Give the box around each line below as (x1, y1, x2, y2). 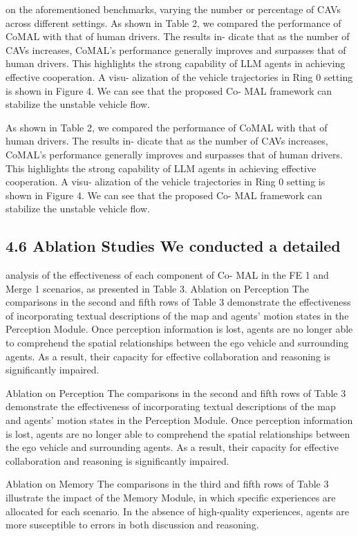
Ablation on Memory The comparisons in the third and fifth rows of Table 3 (6, 477, 329, 491)
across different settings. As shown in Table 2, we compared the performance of (6, 15, 341, 30)
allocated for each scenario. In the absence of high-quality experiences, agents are (6, 503, 350, 518)
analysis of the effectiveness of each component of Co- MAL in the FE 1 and (6, 268, 329, 282)
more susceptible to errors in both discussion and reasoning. (6, 517, 259, 532)
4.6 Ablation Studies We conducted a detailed (6, 235, 341, 257)
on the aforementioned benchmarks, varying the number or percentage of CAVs (6, 2, 341, 16)
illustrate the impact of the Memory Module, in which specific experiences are (6, 490, 336, 505)
